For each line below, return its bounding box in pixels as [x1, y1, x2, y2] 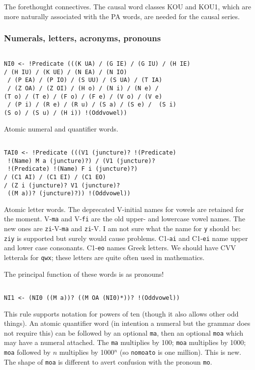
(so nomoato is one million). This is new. [119, 347, 241, 357]
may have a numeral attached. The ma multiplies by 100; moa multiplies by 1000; [4, 337, 246, 347]
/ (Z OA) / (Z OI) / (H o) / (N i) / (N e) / [7, 85, 159, 92]
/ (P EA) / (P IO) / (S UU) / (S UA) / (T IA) [7, 77, 163, 84]
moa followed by [4, 347, 51, 357]
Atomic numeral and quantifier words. [4, 123, 118, 133]
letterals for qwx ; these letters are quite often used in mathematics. [4, 252, 205, 263]
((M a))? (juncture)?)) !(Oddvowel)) [7, 190, 131, 197]
